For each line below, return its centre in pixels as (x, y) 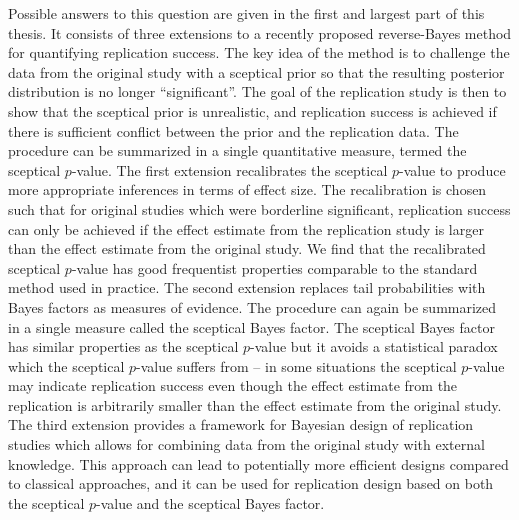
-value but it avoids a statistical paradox (374, 346)
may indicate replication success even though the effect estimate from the (233, 385)
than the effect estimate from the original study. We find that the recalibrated (247, 248)
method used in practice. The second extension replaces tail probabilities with (247, 287)
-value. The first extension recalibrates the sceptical (229, 169)
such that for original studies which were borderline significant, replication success (259, 208)
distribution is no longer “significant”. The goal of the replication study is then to (257, 91)
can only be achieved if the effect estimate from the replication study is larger (246, 228)
